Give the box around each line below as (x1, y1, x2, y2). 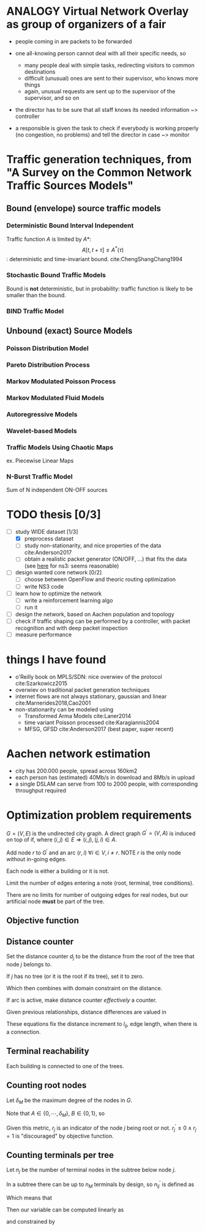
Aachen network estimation (6, 747, 151, 761)
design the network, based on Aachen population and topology (15, 610, 174, 618)
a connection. (6, 1028, 41, 1036)
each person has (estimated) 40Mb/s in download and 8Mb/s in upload (15, 773, 195, 781)
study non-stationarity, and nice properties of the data (24, 542, 162, 549)
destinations (24, 68, 56, 75)
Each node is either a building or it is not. (6, 867, 110, 875)
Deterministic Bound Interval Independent (6, 221, 134, 230)
